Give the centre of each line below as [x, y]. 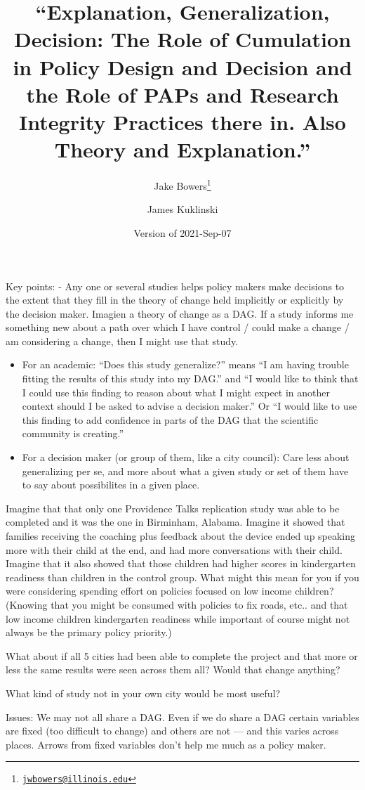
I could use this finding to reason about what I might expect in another [176, 392]
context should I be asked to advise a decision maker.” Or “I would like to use [190, 406]
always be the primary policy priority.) [89, 632]
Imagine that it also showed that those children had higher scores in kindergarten [181, 563]
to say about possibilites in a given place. [111, 485]
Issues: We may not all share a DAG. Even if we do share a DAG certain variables [182, 717]
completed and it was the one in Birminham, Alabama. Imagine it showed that [175, 522]
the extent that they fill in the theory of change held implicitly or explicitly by [175, 300]
